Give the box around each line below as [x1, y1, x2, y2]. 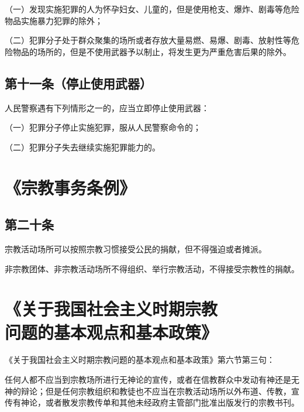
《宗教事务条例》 [5, 175, 136, 199]
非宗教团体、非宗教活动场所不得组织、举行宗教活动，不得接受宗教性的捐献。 [5, 262, 299, 274]
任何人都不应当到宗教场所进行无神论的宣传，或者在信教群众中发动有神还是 [5, 373, 291, 386]
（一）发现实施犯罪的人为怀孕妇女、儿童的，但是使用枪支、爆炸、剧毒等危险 [5, 3, 299, 15]
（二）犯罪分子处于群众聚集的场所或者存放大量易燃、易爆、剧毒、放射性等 [5, 34, 291, 46]
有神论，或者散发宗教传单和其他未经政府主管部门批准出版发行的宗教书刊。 [12, 396, 299, 408]
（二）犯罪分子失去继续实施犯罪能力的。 [5, 140, 160, 153]
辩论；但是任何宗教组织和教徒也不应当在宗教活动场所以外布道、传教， [20, 384, 291, 397]
